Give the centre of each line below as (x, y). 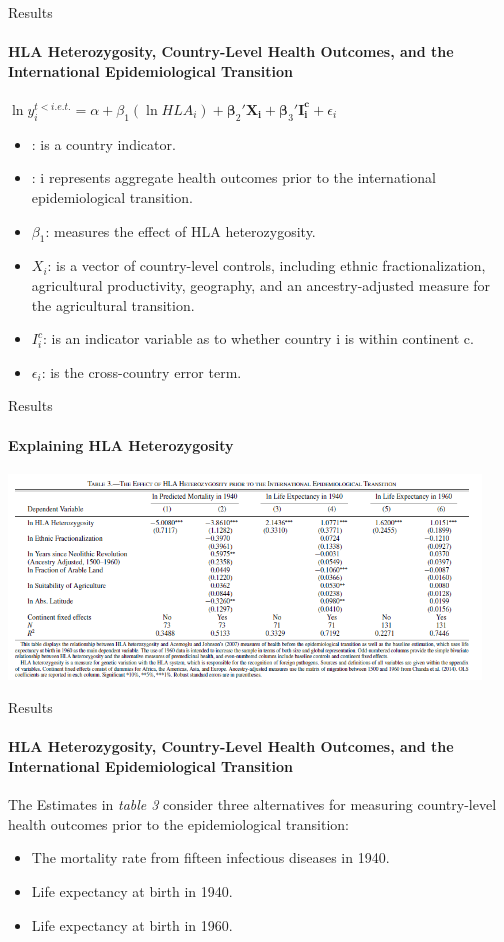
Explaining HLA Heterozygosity (121, 444)
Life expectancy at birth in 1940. (132, 891)
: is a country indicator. (103, 143)
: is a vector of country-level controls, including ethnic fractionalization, (266, 265)
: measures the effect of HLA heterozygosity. (180, 230)
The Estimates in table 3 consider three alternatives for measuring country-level (252, 804)
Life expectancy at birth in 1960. (132, 924)
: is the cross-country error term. (141, 371)
